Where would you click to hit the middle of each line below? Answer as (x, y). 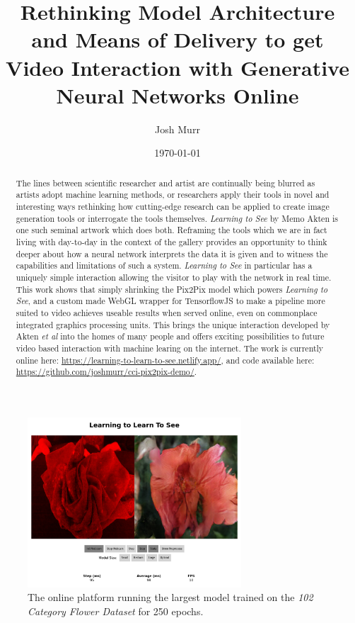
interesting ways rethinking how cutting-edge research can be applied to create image (173, 206)
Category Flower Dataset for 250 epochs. (116, 611)
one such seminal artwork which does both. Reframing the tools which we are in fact (171, 230)
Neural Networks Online (177, 95)
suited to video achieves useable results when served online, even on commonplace (167, 312)
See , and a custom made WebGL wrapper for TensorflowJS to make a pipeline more (170, 301)
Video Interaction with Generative (177, 67)
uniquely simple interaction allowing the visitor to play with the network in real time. (174, 277)
